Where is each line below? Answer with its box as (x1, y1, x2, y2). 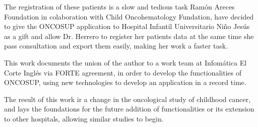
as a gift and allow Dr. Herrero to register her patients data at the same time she (4, 30, 254, 41)
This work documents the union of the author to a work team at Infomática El (4, 57, 247, 67)
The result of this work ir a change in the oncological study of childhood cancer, (4, 93, 250, 104)
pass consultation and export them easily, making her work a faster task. (4, 40, 228, 51)
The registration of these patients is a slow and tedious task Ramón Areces (4, 1, 235, 11)
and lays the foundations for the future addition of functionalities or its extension (4, 103, 254, 114)
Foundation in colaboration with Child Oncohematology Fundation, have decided (4, 11, 254, 21)
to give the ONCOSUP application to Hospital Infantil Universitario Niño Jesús (4, 21, 250, 31)
